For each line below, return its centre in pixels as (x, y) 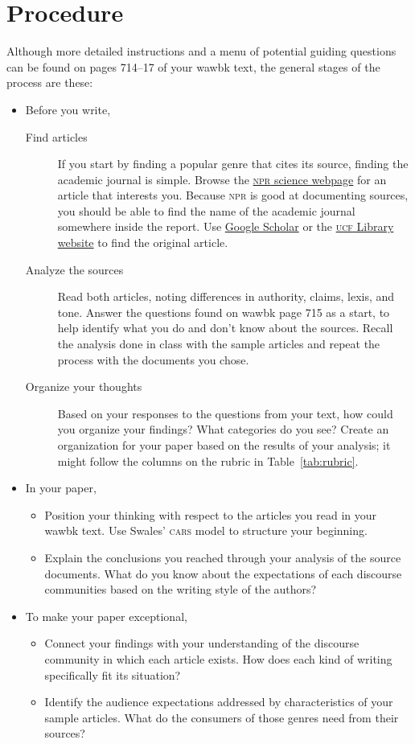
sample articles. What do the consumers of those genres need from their (222, 717)
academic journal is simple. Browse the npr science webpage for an (222, 179)
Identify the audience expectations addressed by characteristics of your (219, 702)
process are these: (50, 82)
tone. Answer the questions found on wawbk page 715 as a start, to (224, 312)
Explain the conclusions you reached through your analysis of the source (223, 557)
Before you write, (68, 109)
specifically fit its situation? (113, 674)
